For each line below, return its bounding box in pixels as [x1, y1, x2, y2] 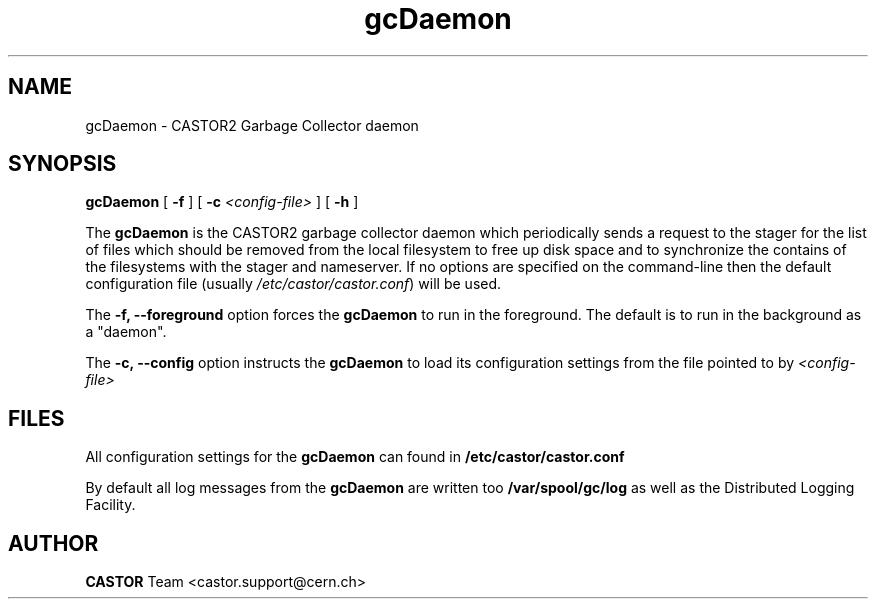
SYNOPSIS [8, 151, 117, 177]
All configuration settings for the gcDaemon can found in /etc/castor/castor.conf [85, 448, 625, 466]
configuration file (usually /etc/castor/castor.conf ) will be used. [85, 275, 502, 293]
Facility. [85, 496, 136, 514]
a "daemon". [85, 323, 167, 341]
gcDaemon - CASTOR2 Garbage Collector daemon [85, 116, 419, 134]
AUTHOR [8, 530, 99, 556]
